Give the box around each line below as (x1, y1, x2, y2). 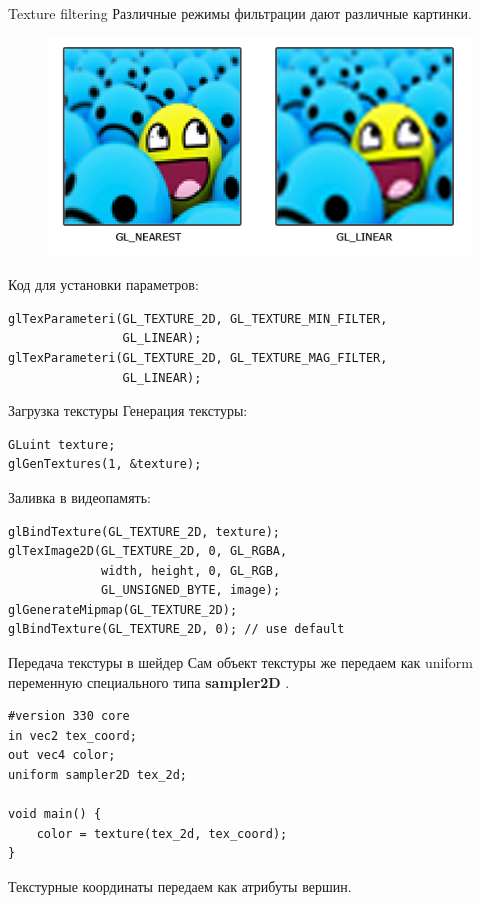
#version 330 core (8, 709, 130, 724)
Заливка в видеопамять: (8, 486, 152, 507)
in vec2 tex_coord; (8, 728, 137, 743)
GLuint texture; (8, 437, 116, 452)
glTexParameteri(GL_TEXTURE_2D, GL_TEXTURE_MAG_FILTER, (8, 350, 388, 365)
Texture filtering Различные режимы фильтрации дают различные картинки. (8, 3, 472, 23)
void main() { (8, 807, 102, 822)
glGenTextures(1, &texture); (8, 457, 202, 472)
